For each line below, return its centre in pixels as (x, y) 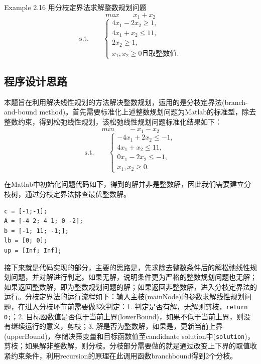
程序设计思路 (36, 81)
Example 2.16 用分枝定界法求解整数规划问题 (75, 7)
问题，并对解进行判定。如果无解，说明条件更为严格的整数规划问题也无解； (134, 277)
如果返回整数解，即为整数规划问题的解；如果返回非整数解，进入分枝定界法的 (130, 286)
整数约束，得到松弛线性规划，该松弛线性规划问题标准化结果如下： (113, 121)
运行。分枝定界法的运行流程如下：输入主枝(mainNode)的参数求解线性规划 (124, 296)
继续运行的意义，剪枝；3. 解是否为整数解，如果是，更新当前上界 (117, 326)
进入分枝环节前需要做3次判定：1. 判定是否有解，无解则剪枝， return (136, 306)
